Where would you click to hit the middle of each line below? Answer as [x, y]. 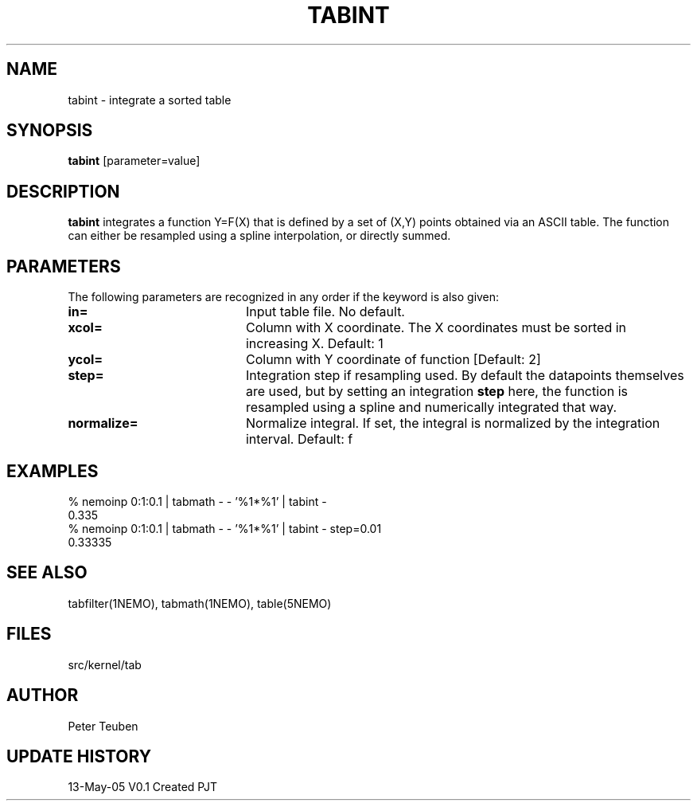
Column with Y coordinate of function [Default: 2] [393, 360]
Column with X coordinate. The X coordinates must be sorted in [436, 328]
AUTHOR [43, 695]
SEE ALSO [47, 573]
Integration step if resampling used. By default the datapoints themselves [465, 376]
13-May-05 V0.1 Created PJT [142, 787]
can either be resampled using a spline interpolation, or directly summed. [259, 236]
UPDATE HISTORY [79, 756]
